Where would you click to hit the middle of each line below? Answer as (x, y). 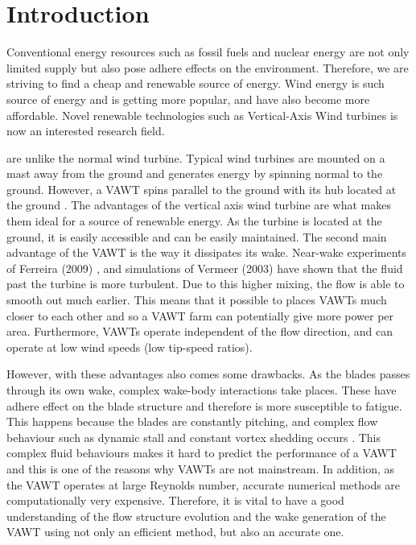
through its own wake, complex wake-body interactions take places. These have (202, 390)
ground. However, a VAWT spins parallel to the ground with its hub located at (202, 189)
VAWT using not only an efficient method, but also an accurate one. (175, 532)
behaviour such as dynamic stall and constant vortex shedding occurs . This (194, 437)
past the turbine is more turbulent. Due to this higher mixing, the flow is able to (206, 284)
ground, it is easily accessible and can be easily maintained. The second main (197, 236)
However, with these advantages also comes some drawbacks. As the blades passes (208, 374)
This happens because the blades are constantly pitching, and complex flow (192, 421)
